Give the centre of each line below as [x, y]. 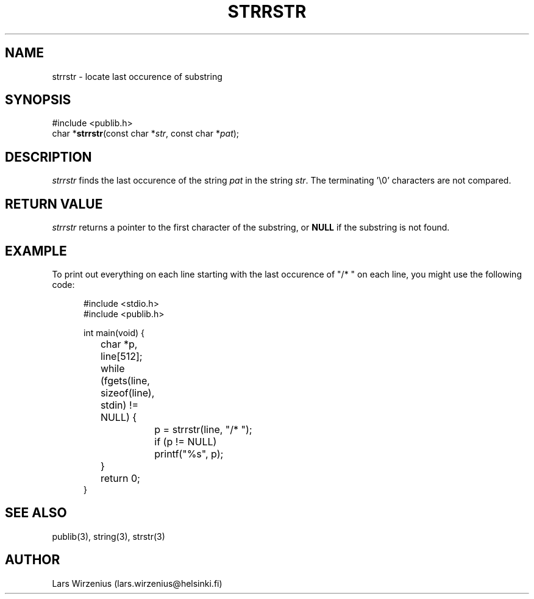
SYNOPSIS [38, 100]
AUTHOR [33, 560]
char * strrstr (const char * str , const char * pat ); [146, 134]
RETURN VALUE [54, 204]
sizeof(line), [127, 393]
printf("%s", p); [189, 454]
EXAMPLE [36, 251]
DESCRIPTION [48, 157]
